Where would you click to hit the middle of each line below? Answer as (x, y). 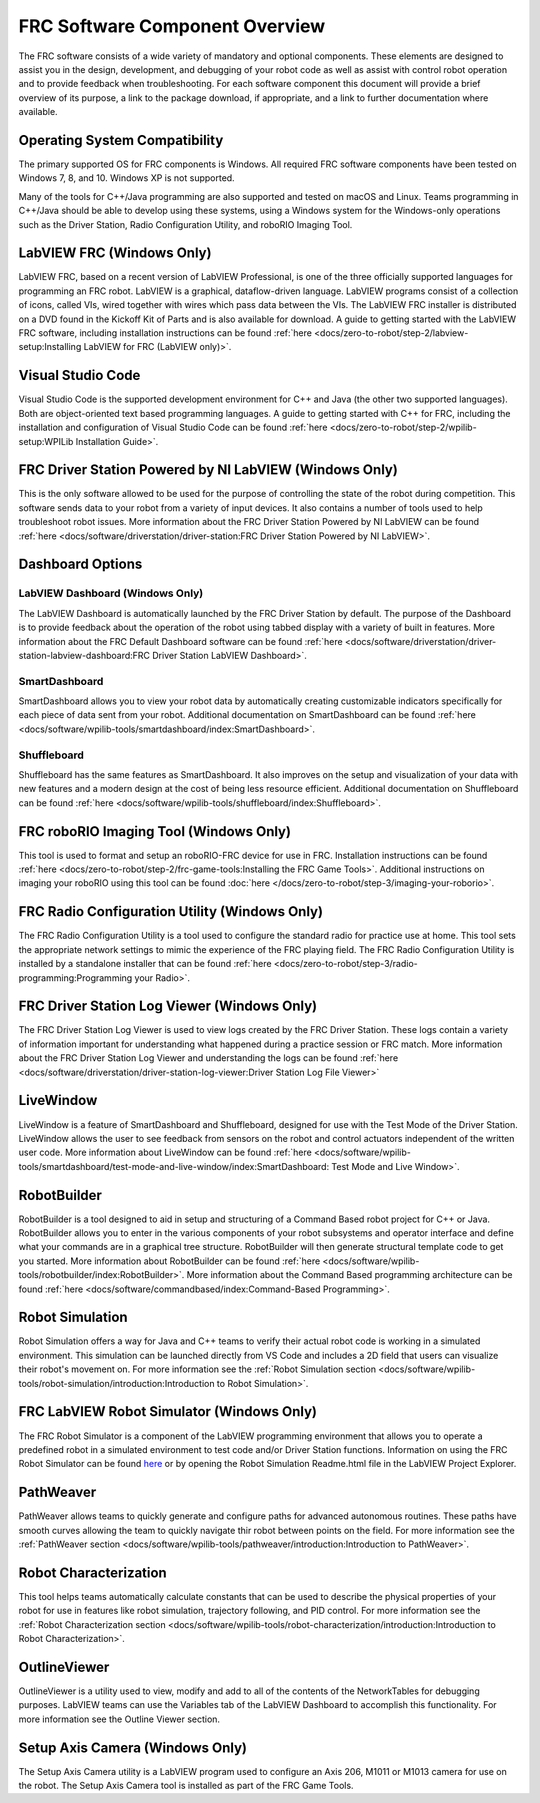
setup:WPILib (46, 441)
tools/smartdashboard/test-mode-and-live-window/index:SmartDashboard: (174, 1166)
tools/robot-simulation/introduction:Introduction (116, 1383)
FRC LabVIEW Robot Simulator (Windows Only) (167, 1411)
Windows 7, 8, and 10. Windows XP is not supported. (126, 178)
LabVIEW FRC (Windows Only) (115, 253)
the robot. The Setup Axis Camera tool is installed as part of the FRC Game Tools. (186, 1786)
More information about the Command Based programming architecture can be (349, 1275)
